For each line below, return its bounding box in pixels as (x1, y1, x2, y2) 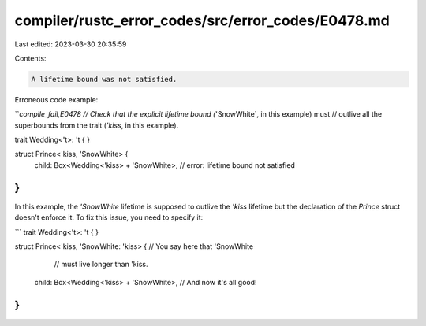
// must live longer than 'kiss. (54, 260, 148, 269)
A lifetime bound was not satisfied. (31, 75, 177, 83)
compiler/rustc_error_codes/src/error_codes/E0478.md (14, 12, 390, 29)
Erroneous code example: (14, 94, 99, 104)
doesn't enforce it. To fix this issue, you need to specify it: (14, 213, 204, 222)
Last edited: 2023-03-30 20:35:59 (14, 39, 127, 49)
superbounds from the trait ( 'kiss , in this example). (14, 120, 179, 130)
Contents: (14, 54, 47, 63)
